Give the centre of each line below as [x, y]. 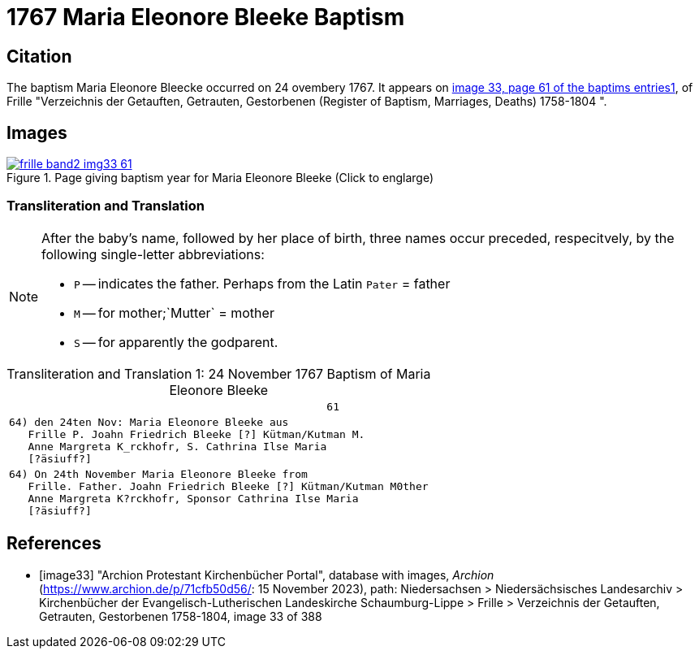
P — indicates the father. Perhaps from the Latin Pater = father [262, 283]
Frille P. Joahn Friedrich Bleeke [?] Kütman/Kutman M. [196, 434]
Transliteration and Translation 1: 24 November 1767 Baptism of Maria [219, 373]
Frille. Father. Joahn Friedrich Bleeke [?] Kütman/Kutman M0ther [228, 486]
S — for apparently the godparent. [176, 342]
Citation [39, 56]
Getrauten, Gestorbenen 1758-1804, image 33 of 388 [181, 616]
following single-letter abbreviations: [153, 254]
